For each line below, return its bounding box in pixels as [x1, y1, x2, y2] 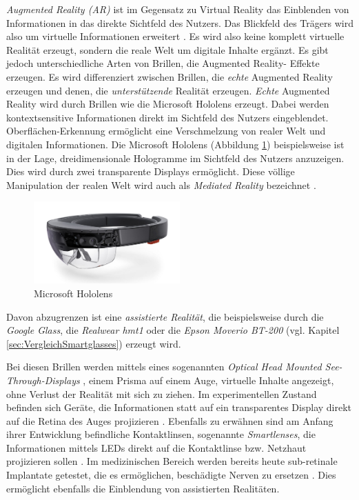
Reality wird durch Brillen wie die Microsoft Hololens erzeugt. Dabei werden [6, 97, 329, 111]
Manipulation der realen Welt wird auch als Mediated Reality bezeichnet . [6, 177, 316, 192]
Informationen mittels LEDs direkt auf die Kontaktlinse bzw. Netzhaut [6, 440, 307, 454]
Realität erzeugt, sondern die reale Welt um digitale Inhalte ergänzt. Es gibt [6, 42, 329, 57]
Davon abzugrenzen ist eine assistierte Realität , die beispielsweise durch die [6, 309, 324, 323]
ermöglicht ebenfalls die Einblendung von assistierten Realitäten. [6, 481, 280, 495]
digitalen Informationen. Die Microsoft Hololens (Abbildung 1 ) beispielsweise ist [6, 137, 345, 151]
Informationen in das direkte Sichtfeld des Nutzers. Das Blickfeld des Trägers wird [6, 15, 353, 30]
